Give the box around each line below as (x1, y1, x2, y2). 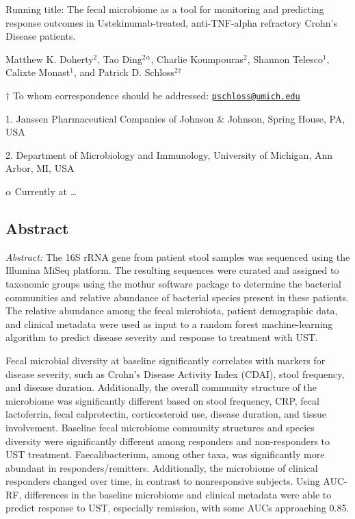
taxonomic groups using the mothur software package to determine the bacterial (5, 276, 341, 290)
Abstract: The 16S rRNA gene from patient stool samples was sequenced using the (5, 249, 350, 264)
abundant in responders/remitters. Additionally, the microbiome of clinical (5, 460, 318, 474)
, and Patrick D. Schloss (73, 65, 175, 79)
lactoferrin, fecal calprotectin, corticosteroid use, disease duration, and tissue (5, 407, 326, 421)
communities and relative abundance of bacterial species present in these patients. (5, 290, 349, 304)
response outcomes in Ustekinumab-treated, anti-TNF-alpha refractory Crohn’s (5, 15, 337, 29)
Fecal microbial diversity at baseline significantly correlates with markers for (5, 353, 326, 367)
